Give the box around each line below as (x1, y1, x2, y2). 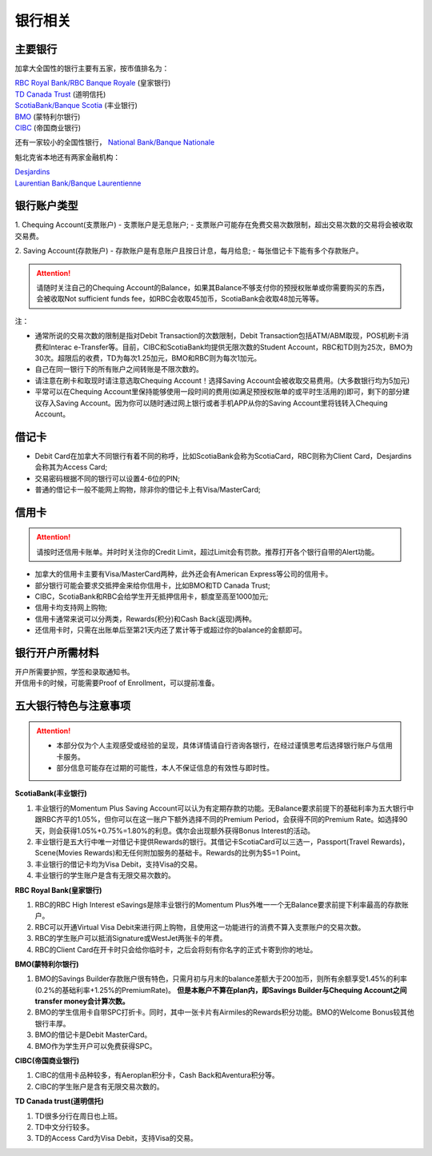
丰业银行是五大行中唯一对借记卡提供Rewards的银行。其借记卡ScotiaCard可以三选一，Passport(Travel (34, 837, 370, 847)
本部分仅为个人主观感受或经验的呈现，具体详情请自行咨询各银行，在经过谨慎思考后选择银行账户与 (56, 740, 379, 751)
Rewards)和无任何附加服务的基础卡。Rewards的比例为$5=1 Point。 (84, 848, 306, 858)
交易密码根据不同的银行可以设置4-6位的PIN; (34, 473, 180, 483)
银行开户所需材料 (14, 646, 99, 660)
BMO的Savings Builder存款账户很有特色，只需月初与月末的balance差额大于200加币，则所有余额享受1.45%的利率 (34, 974, 408, 983)
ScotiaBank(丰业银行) (14, 788, 87, 799)
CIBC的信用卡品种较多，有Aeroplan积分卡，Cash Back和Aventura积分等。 (34, 1070, 279, 1080)
